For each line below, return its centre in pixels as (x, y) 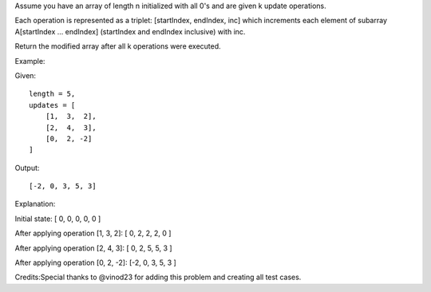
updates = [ (52, 105)
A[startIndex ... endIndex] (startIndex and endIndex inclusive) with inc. (130, 31)
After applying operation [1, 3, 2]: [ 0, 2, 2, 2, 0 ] (93, 233)
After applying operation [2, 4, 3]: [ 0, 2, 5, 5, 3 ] (93, 248)
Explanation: (35, 204)
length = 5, (52, 94)
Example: (30, 61)
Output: (27, 168)
